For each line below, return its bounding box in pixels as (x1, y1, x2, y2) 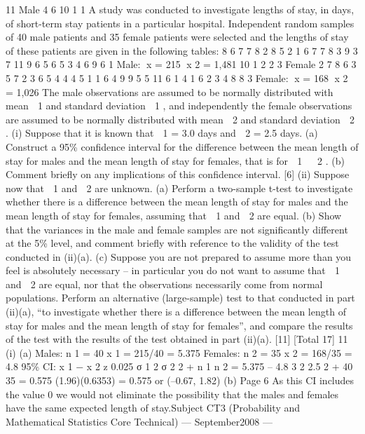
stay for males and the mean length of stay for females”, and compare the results (6, 318, 353, 332)
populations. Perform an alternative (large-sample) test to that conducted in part (6, 290, 355, 305)
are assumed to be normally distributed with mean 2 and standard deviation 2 (6, 111, 354, 126)
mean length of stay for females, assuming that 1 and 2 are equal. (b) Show (6, 208, 342, 222)
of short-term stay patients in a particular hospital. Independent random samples (6, 15, 354, 30)
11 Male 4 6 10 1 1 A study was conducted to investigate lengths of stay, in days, (6, 2, 354, 16)
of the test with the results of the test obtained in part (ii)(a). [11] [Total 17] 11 (6, 332, 348, 346)
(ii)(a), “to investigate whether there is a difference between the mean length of (6, 304, 346, 319)
